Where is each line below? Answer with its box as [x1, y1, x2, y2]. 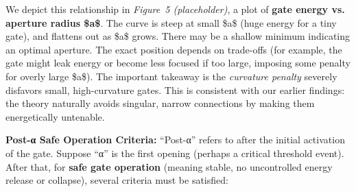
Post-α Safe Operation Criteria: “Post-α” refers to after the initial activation [5, 132, 345, 147]
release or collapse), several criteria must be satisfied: [5, 173, 228, 187]
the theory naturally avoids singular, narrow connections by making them [5, 96, 315, 110]
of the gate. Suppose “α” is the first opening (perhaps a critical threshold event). [5, 145, 344, 160]
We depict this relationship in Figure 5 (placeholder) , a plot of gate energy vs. [5, 2, 345, 16]
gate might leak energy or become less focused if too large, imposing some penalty [5, 56, 351, 70]
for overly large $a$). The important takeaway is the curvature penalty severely [5, 69, 337, 83]
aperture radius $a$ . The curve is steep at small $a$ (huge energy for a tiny [5, 15, 337, 29]
